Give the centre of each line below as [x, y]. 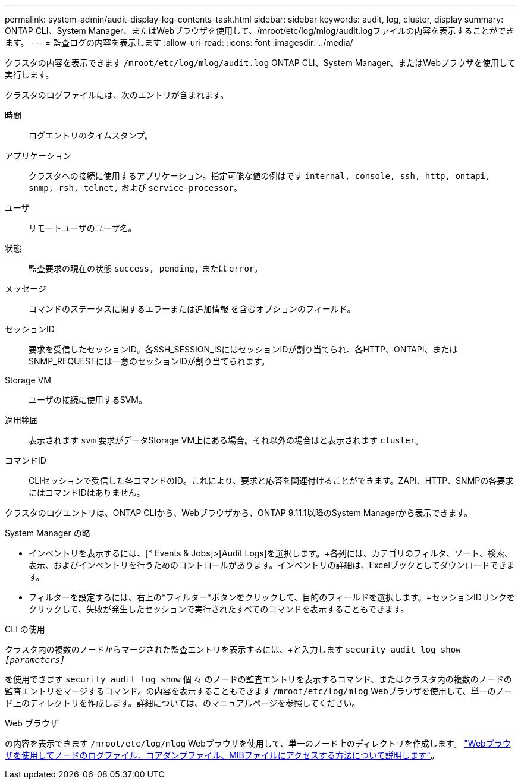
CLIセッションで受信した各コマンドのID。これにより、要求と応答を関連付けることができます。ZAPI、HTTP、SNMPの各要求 [271, 481]
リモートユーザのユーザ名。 [83, 228]
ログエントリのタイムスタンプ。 [91, 135]
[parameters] [35, 660]
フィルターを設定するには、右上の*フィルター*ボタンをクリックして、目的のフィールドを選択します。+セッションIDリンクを [272, 597]
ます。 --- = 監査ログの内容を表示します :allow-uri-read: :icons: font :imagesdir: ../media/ [179, 42]
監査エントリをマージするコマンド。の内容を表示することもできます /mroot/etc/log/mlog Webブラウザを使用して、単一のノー [259, 691]
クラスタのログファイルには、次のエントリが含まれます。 [117, 95]
